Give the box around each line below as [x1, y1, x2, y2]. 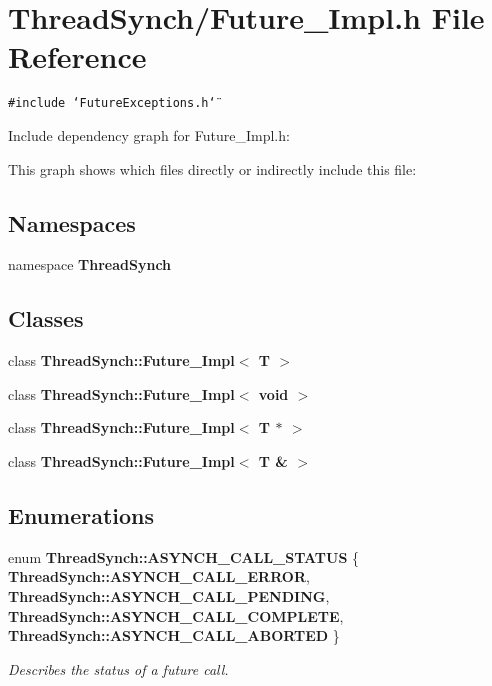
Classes [8, 303, 84, 334]
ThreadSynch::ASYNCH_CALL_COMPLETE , [8, 605, 344, 626]
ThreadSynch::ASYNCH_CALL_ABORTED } [8, 625, 340, 646]
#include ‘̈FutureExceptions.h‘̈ [8, 96, 216, 111]
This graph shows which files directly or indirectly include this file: [8, 158, 417, 179]
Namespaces [8, 207, 136, 238]
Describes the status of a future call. [8, 658, 229, 679]
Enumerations [8, 499, 155, 530]
